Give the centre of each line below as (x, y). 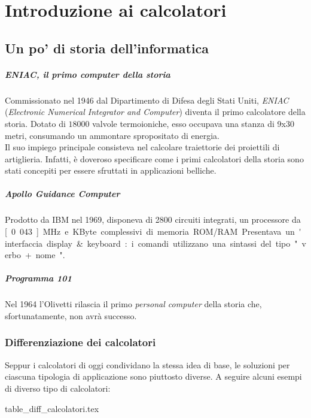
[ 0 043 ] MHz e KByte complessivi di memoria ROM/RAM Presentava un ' (153, 231)
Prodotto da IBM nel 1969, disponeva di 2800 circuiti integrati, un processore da (153, 219)
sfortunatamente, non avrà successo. (71, 315)
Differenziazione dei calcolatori (80, 342)
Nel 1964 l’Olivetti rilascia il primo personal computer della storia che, (133, 304)
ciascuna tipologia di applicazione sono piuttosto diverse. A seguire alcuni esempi (153, 376)
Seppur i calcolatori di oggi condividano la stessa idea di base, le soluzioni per (147, 364)
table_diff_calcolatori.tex (52, 408)
